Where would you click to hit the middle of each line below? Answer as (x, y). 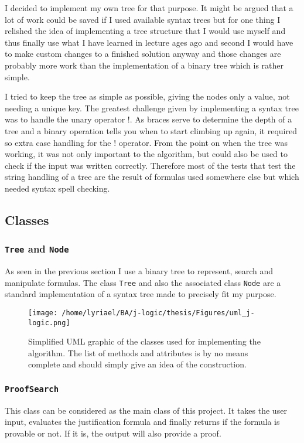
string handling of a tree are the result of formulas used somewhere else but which (152, 177)
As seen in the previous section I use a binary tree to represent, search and (139, 271)
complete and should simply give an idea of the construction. (137, 364)
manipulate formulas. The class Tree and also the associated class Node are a (143, 282)
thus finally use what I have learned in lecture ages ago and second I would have (149, 42)
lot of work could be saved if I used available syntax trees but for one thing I (143, 19)
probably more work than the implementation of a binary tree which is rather (144, 65)
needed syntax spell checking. (57, 188)
